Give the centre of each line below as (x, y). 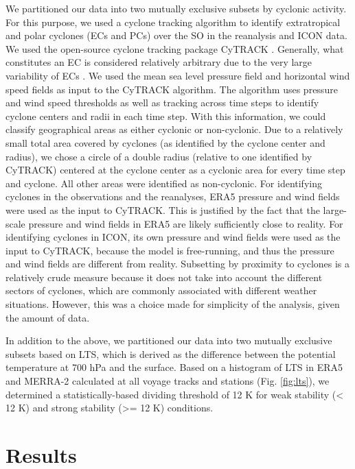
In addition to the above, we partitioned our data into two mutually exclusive (169, 340)
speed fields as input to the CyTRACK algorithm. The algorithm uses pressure (172, 89)
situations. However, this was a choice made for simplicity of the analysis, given (173, 304)
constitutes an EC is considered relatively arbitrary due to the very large (159, 62)
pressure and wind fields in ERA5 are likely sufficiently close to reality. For (186, 223)
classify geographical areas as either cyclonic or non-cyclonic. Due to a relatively (174, 129)
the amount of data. (48, 317)
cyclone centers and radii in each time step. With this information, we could (166, 116)
